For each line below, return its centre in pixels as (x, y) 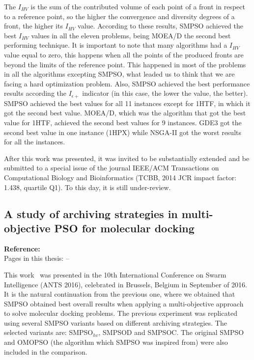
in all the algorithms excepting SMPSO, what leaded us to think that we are (119, 74)
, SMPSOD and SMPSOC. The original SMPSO (171, 332)
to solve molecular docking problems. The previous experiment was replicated (121, 313)
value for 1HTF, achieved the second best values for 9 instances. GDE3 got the (123, 122)
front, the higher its (33, 26)
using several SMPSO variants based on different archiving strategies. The (115, 322)
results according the (35, 93)
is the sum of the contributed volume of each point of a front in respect (138, 6)
